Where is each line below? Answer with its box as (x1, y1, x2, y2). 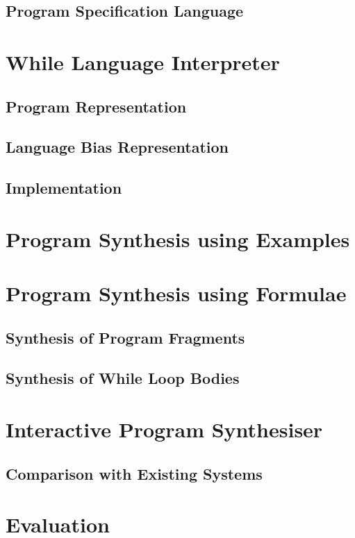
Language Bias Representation (6, 136, 229, 158)
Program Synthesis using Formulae (6, 279, 347, 308)
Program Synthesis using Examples (6, 224, 350, 253)
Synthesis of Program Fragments (6, 326, 245, 348)
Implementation (6, 177, 122, 199)
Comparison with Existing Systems (6, 462, 263, 484)
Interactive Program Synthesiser (6, 415, 323, 443)
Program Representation (6, 95, 187, 117)
